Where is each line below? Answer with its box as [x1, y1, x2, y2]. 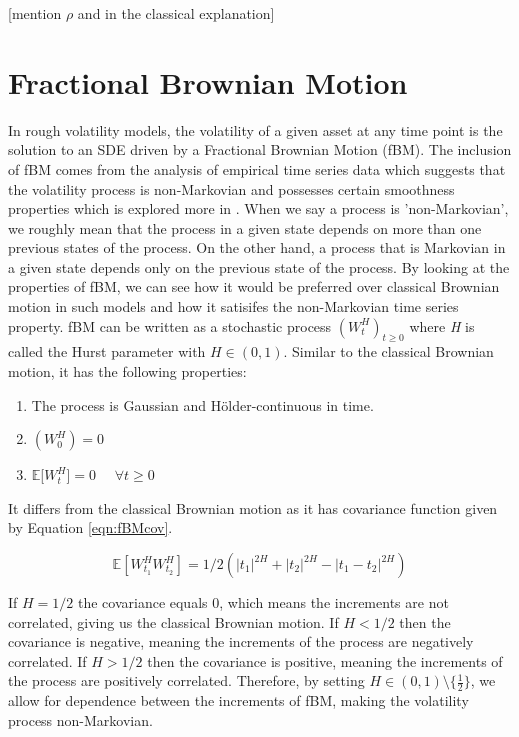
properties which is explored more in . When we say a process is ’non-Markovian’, [8, 198, 509, 219]
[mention [8, 3, 62, 23]
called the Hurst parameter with [8, 341, 206, 362]
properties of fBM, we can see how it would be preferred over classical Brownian [8, 276, 500, 297]
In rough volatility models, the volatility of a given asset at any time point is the [8, 119, 503, 140]
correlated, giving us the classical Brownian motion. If [8, 611, 339, 632]
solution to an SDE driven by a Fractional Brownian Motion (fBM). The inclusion [8, 139, 512, 160]
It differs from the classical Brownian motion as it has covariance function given [8, 497, 498, 518]
